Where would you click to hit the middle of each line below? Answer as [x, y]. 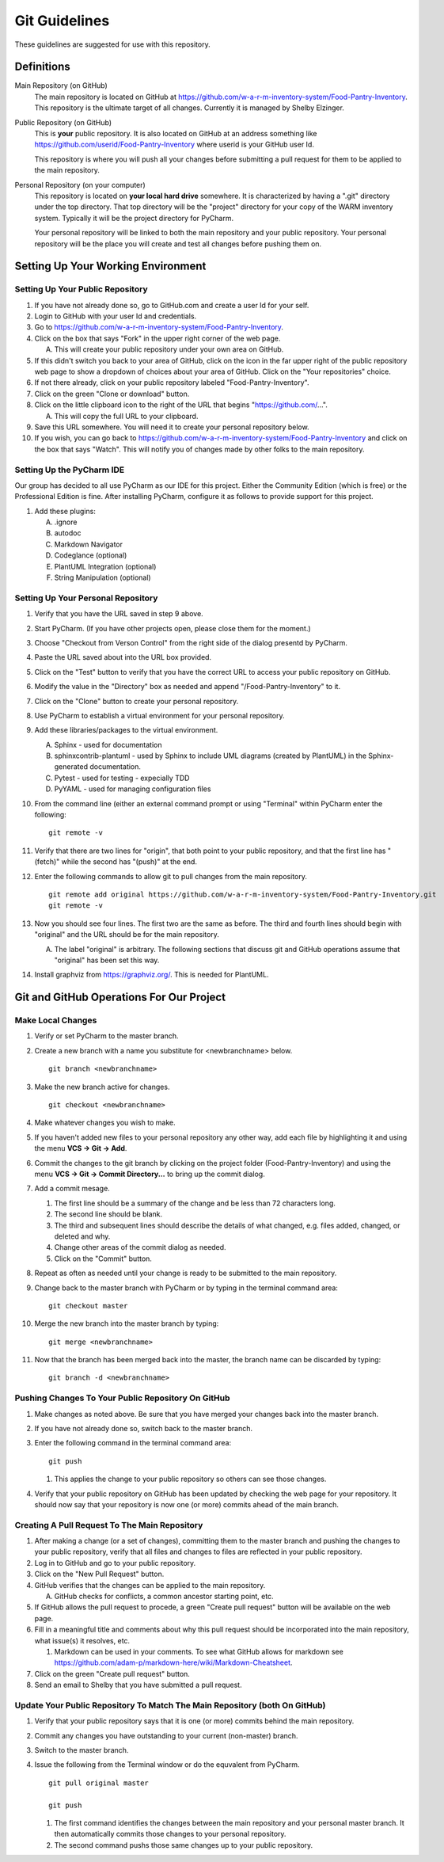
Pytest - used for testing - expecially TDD [122, 778]
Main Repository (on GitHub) [61, 86]
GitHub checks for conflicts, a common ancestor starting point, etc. [164, 1597]
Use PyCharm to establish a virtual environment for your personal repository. [159, 715]
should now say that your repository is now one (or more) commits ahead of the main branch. [187, 1504]
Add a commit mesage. [72, 1189]
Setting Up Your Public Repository [81, 289]
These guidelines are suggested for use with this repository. [112, 44]
